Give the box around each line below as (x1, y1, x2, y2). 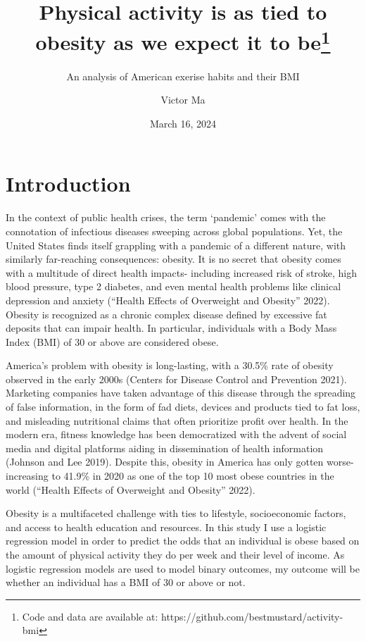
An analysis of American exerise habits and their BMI (66, 68, 300, 83)
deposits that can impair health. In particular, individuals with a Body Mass (6, 320, 337, 335)
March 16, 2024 (149, 116, 217, 130)
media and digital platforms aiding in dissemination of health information (6, 440, 324, 455)
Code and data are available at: (22, 609, 158, 623)
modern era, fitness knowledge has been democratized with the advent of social (6, 427, 347, 442)
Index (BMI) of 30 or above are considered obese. (6, 334, 219, 349)
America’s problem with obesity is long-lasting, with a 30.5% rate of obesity (6, 358, 334, 373)
